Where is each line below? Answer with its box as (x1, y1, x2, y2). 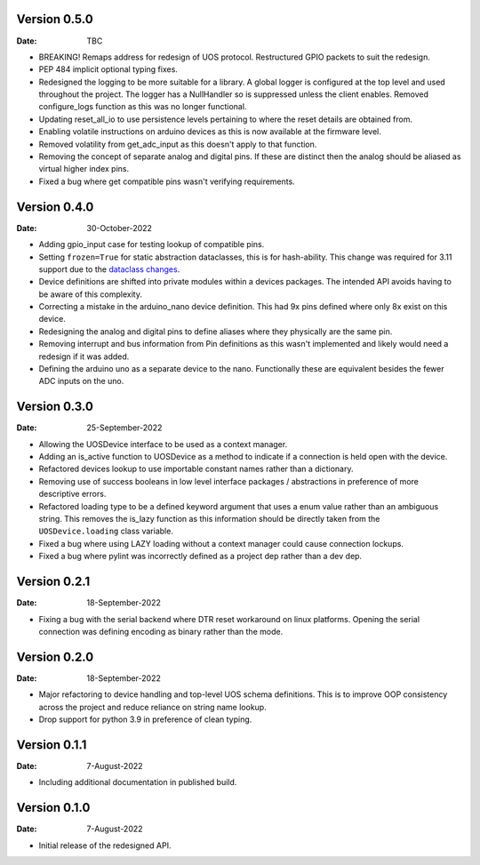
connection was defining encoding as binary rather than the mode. (38, 626, 284, 637)
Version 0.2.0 (16, 649, 94, 664)
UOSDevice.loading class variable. (38, 525, 173, 537)
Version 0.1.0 (16, 800, 91, 815)
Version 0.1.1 (16, 737, 87, 752)
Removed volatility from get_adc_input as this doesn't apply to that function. (38, 139, 317, 149)
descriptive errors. (38, 489, 107, 500)
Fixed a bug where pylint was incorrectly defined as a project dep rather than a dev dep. (38, 551, 363, 562)
